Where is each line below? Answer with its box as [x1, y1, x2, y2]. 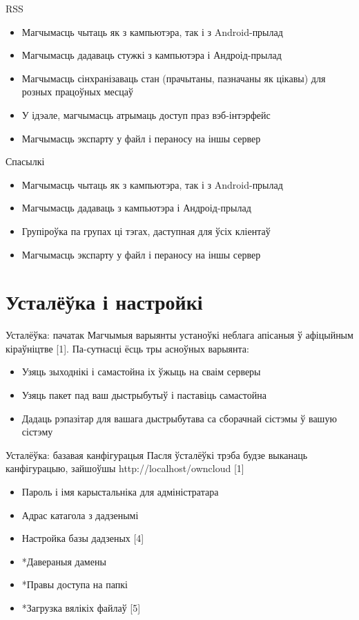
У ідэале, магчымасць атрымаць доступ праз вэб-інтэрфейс [21, 107, 271, 122]
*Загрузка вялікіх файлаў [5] [21, 600, 141, 614]
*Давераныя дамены [21, 554, 106, 568]
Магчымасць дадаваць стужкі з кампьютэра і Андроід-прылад [21, 48, 282, 62]
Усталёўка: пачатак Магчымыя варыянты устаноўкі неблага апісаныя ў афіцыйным [6, 328, 353, 342]
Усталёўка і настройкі [6, 288, 203, 316]
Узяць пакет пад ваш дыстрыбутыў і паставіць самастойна [21, 388, 266, 402]
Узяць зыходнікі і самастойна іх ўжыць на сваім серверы [21, 364, 261, 379]
